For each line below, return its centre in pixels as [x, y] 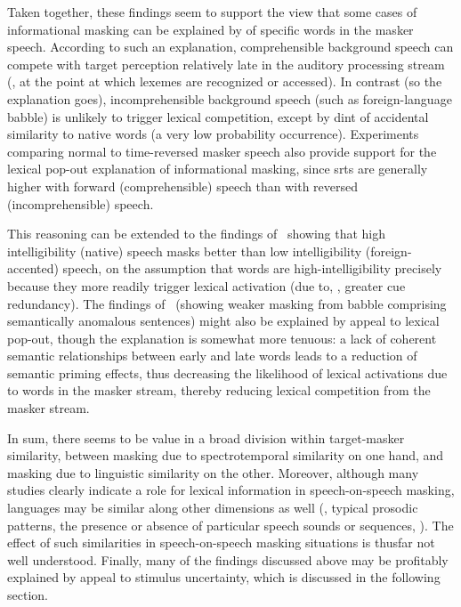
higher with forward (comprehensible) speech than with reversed [183, 186]
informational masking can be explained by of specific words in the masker [210, 29]
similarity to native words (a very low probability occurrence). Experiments [213, 134]
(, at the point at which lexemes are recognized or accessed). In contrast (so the [225, 81]
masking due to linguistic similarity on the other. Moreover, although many [213, 472]
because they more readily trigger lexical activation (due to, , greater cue [206, 285]
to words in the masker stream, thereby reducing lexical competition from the [219, 390]
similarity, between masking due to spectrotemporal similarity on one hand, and [226, 455]
